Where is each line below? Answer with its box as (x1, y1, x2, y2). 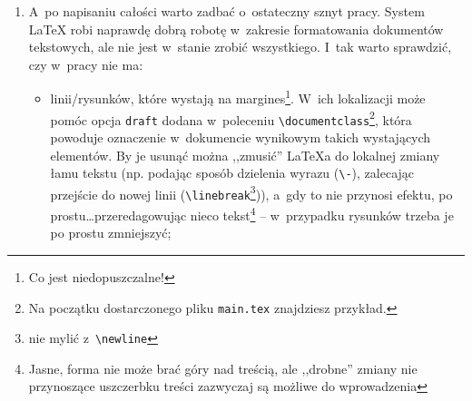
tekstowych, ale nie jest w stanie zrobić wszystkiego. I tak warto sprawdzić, (28, 37, 452, 56)
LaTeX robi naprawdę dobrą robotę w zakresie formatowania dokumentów (28, 19, 444, 38)
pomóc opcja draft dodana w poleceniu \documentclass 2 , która (50, 107, 412, 129)
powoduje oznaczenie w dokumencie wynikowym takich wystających (50, 127, 431, 146)
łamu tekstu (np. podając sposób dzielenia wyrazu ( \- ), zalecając (50, 163, 415, 182)
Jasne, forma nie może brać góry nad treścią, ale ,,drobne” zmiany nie (28, 358, 418, 377)
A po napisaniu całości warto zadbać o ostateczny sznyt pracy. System (28, 2, 425, 20)
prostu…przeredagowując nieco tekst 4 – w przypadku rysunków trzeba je (50, 203, 454, 224)
